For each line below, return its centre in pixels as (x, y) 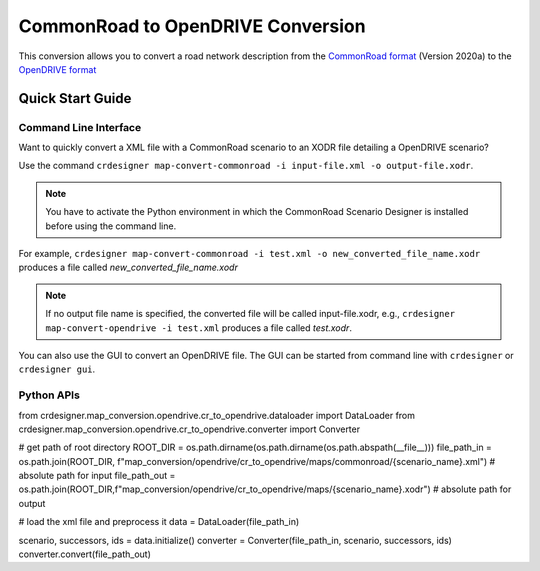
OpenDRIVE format (57, 69)
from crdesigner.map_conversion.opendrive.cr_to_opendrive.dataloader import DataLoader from (216, 415)
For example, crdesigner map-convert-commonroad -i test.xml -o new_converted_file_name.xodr (249, 254)
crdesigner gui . (57, 369)
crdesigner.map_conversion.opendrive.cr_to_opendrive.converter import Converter (189, 429)
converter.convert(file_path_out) (85, 554)
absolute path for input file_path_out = (97, 476)
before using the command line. (111, 226)
